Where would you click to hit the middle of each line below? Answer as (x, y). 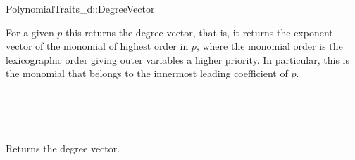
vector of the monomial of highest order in (97, 46)
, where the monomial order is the (269, 46)
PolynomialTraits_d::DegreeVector (80, 8)
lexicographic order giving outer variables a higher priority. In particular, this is (177, 59)
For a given (30, 32)
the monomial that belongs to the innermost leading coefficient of (147, 73)
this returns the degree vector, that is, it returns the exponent (199, 32)
